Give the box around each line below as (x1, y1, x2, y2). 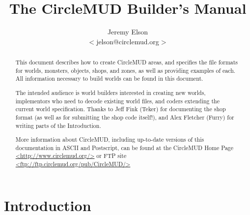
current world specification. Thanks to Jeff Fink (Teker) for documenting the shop (15, 105, 226, 113)
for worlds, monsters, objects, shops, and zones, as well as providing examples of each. (15, 66, 236, 74)
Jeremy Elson (107, 27, 148, 37)
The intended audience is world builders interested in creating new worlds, (15, 88, 206, 96)
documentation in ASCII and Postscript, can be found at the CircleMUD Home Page (15, 143, 234, 152)
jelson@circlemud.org (96, 36, 159, 46)
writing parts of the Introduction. (15, 121, 101, 129)
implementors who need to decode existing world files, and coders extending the (15, 96, 220, 105)
